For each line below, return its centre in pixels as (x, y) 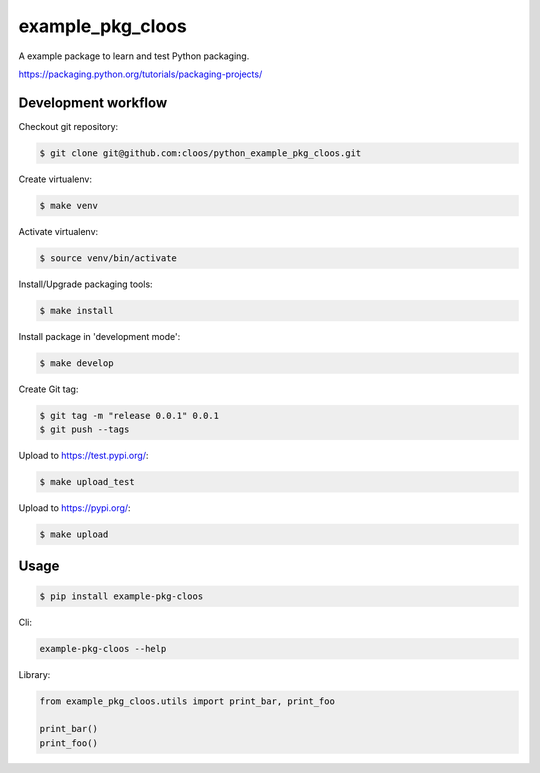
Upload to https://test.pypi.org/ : (83, 456)
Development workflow (93, 102)
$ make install (76, 310)
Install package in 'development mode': (99, 336)
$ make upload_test (87, 482)
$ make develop (76, 363)
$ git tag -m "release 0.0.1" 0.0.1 (129, 415)
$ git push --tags (84, 429)
